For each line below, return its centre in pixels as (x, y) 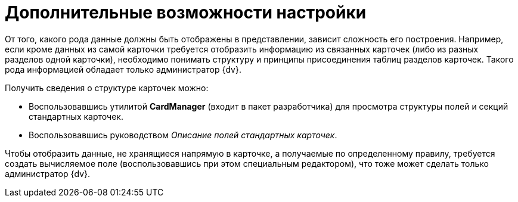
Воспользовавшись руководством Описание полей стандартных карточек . (183, 135)
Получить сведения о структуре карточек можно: (107, 88)
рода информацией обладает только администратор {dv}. (123, 69)
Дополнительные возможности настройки (186, 13)
